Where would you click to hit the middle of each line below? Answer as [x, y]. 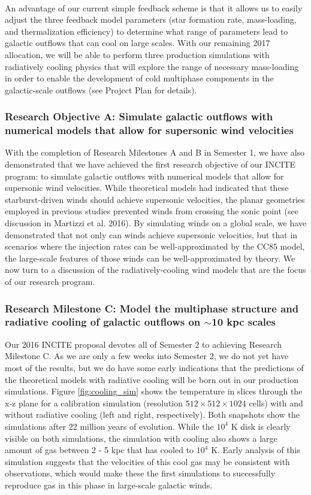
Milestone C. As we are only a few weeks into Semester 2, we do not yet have [147, 356]
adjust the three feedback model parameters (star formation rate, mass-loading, [151, 19]
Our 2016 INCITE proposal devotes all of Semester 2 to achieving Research [144, 344]
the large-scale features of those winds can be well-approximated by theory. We [150, 258]
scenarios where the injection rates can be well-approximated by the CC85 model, [155, 246]
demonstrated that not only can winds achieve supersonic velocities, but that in [151, 234]
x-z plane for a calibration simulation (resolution [94, 403]
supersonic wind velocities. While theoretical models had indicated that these [147, 188]
